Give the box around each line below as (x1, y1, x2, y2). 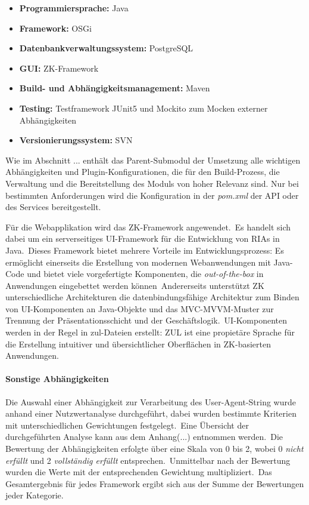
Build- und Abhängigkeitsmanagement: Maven (19, 82, 210, 94)
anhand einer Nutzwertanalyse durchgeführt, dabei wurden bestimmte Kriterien (5, 407, 296, 420)
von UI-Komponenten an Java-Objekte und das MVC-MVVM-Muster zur (5, 302, 274, 315)
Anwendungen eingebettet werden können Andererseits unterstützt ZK (5, 279, 264, 291)
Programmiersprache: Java (19, 2, 129, 14)
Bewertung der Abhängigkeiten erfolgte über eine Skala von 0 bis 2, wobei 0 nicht (5, 442, 304, 455)
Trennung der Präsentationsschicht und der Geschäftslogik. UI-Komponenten (5, 314, 287, 327)
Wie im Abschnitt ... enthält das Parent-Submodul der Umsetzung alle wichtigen (5, 153, 301, 166)
